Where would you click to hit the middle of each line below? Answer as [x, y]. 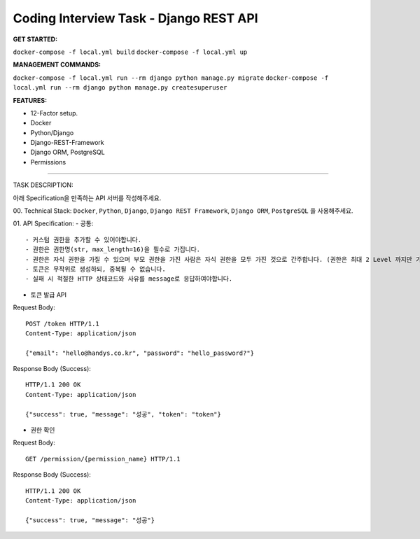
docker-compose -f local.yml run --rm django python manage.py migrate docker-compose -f [171, 78]
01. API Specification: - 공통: [53, 223]
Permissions [48, 162]
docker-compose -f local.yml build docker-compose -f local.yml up [130, 52]
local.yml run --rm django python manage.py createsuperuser [120, 88]
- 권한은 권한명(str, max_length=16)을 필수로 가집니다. [113, 250]
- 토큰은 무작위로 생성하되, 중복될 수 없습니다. [96, 269]
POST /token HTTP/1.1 [62, 323]
